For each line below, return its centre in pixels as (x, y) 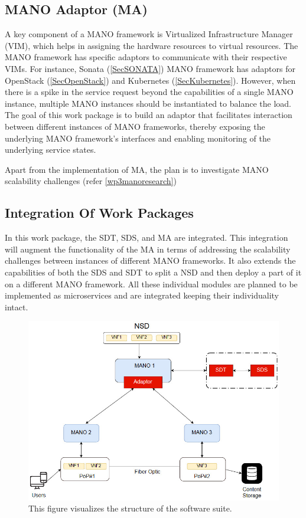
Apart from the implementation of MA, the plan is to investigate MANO (137, 169)
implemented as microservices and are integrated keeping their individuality (142, 295)
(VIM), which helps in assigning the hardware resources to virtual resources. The (152, 45)
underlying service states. (51, 150)
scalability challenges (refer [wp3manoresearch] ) (91, 181)
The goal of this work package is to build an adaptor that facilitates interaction (149, 115)
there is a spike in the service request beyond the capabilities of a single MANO (149, 92)
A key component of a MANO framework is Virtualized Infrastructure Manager (149, 34)
